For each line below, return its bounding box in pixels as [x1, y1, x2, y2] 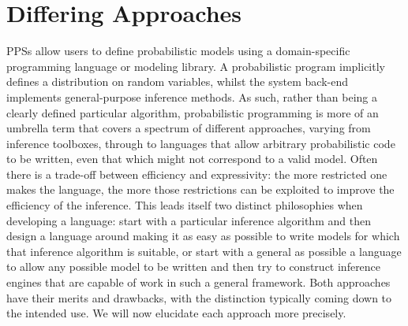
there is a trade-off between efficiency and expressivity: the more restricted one [6, 165, 387, 182]
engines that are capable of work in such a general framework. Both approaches [6, 274, 391, 291]
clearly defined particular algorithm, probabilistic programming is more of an [6, 104, 379, 120]
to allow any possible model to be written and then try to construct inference [6, 258, 381, 275]
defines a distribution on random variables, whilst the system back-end [6, 73, 349, 90]
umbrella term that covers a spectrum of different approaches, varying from [6, 120, 371, 136]
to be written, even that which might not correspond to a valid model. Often [6, 150, 378, 167]
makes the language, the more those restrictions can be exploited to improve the [6, 181, 395, 198]
